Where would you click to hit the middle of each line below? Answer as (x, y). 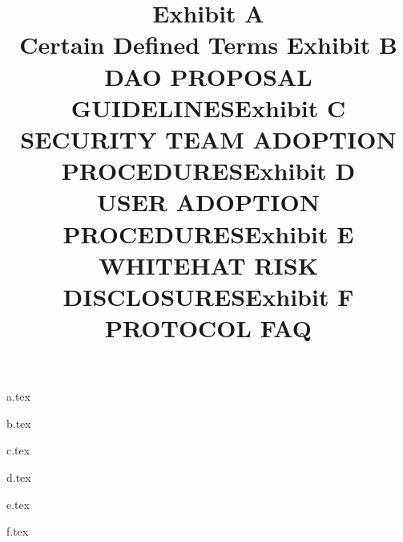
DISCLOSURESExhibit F (208, 296)
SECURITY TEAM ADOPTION (208, 139)
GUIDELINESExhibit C (208, 107)
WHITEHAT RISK (208, 265)
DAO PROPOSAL (208, 76)
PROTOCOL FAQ (208, 328)
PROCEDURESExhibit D (208, 171)
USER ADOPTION (208, 202)
